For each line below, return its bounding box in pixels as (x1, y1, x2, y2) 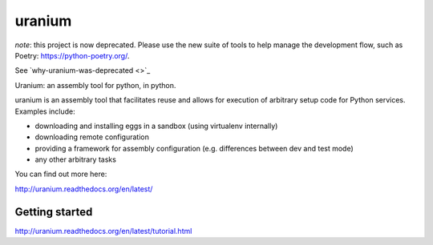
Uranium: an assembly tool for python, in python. (14, 80, 176, 90)
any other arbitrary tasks (34, 155, 116, 164)
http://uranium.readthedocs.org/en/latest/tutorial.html (14, 226, 192, 235)
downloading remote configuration (34, 132, 150, 142)
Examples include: (14, 106, 75, 116)
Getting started (14, 205, 93, 219)
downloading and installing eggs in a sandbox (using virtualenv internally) (34, 121, 278, 131)
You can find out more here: (14, 169, 107, 179)
